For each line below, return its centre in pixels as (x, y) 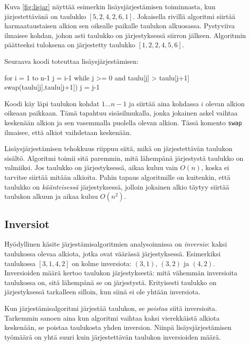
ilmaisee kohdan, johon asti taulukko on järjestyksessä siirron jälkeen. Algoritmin (125, 35)
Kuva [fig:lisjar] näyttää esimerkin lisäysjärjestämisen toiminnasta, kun (110, 6)
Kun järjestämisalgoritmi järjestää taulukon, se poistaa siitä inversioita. (111, 308)
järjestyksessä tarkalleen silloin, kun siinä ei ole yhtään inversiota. (102, 292)
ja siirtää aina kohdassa (164, 103)
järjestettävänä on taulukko (45, 16)
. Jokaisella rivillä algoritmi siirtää (184, 16)
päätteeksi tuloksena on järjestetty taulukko (70, 45)
